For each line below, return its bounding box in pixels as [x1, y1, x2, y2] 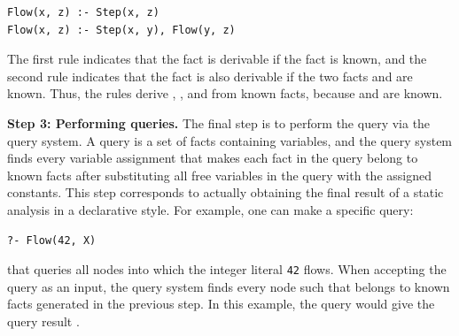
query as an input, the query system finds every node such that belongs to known [7, 277, 450, 295]
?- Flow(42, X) [7, 233, 97, 247]
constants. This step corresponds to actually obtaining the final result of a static [7, 183, 444, 202]
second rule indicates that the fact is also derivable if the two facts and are [7, 66, 413, 85]
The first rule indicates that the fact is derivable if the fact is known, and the [7, 50, 427, 68]
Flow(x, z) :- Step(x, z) [7, 6, 159, 19]
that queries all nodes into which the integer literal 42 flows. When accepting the [7, 260, 447, 279]
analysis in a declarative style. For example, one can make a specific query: [7, 200, 414, 218]
